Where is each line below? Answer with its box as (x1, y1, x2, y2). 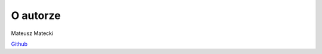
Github (11, 40, 28, 47)
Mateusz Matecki (11, 30, 54, 37)
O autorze (11, 9, 61, 22)
